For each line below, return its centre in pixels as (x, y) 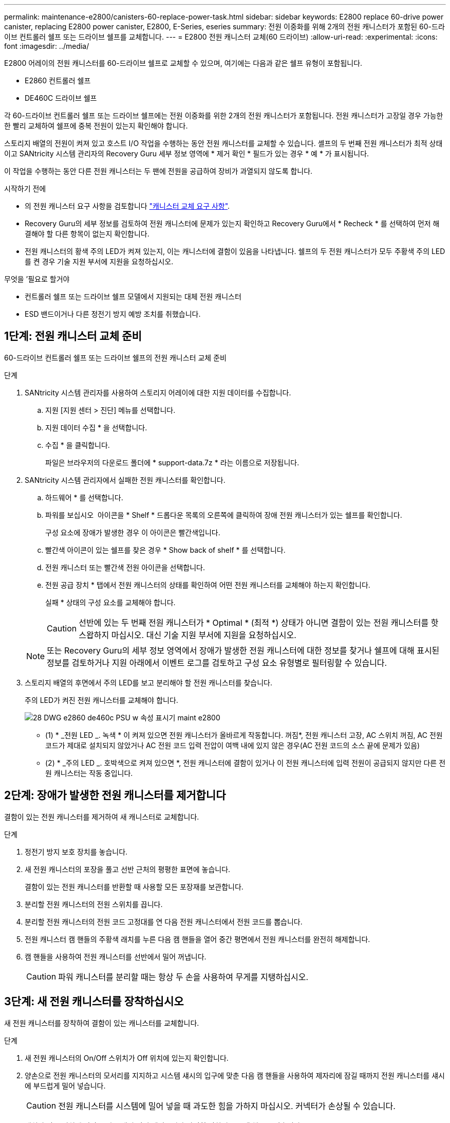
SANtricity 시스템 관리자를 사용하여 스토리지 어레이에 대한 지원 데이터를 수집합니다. (158, 392)
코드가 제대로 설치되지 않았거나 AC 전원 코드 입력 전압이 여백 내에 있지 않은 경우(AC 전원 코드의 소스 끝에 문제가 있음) (233, 745)
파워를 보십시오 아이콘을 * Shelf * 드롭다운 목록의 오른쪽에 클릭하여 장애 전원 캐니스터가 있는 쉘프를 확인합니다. (224, 515)
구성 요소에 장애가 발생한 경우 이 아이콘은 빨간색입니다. (133, 532)
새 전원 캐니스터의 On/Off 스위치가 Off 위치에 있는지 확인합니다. (127, 1058)
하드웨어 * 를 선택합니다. (84, 497)
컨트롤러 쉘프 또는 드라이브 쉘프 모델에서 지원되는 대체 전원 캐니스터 (133, 296)
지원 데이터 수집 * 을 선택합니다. (96, 427)
